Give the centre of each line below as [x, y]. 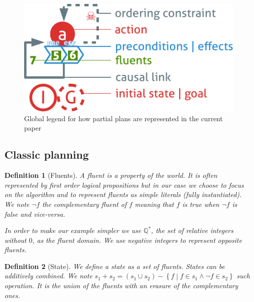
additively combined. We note [48, 276]
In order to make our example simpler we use [73, 230]
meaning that [154, 204]
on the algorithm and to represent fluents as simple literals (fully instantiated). [123, 194]
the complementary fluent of [84, 204]
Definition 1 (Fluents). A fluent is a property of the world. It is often [111, 175]
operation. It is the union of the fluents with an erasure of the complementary [121, 285]
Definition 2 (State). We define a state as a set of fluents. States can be [115, 266]
